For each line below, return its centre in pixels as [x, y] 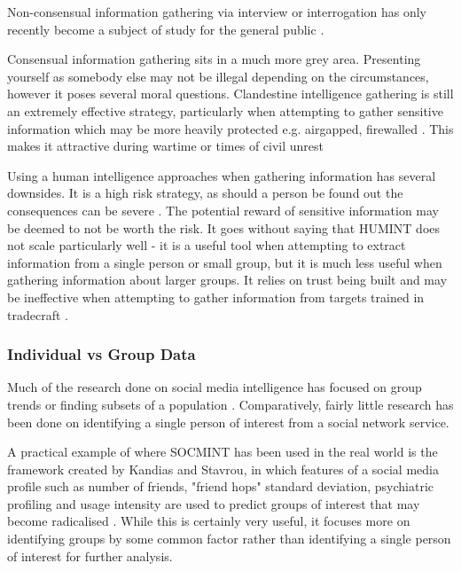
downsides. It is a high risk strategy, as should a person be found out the [205, 193]
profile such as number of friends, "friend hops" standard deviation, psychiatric [221, 486]
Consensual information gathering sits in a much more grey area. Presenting [214, 59]
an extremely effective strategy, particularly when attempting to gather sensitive [225, 110]
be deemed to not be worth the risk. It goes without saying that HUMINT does [224, 227]
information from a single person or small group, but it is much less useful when [225, 262]
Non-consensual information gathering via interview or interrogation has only [217, 12]
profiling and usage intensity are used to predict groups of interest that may [214, 503]
